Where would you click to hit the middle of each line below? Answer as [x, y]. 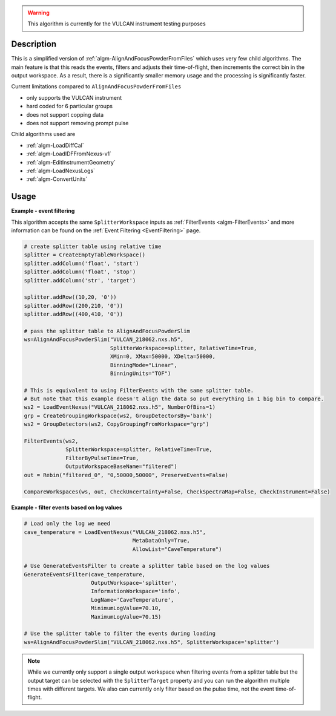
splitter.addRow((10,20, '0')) [71, 297]
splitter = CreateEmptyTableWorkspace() [84, 255]
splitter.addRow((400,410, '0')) [74, 314]
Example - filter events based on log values [67, 507]
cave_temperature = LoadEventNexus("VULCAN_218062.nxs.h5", [115, 532]
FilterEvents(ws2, [51, 441]
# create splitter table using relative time [93, 247]
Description [34, 44]
